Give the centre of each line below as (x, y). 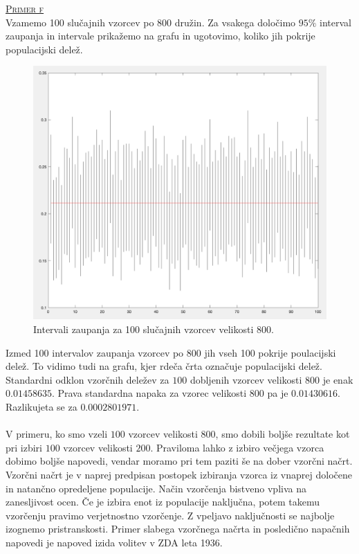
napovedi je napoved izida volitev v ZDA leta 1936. (114, 542)
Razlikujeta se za (42, 406)
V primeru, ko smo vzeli (57, 434)
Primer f (25, 8)
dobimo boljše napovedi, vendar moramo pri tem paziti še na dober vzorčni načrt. (179, 461)
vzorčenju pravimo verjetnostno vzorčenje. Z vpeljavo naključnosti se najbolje (170, 515)
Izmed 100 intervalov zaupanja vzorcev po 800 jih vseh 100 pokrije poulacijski (171, 352)
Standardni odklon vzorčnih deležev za (88, 379)
